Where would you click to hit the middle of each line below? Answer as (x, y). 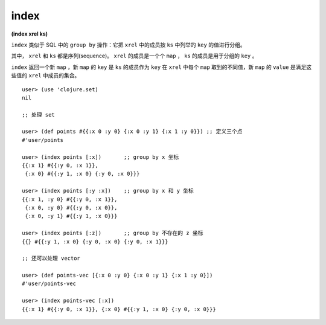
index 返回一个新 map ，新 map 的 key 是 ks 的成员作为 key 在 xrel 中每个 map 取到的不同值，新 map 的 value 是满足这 (161, 67)
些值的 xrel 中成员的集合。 (46, 76)
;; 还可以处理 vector (51, 259)
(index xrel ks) (30, 34)
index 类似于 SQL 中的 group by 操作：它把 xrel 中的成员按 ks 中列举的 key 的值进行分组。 (128, 45)
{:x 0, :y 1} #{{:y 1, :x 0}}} (71, 216)
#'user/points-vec (49, 284)
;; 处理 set (39, 114)
